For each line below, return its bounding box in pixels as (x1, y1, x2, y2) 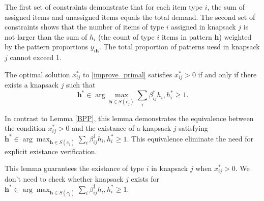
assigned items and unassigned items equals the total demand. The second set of (5, 11, 255, 22)
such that (66, 79, 96, 90)
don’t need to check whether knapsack (5, 173, 124, 184)
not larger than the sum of (5, 31, 87, 42)
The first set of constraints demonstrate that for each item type (5, 2, 203, 12)
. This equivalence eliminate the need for (127, 133, 254, 143)
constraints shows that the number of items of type (5, 21, 164, 32)
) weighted (219, 31, 252, 42)
